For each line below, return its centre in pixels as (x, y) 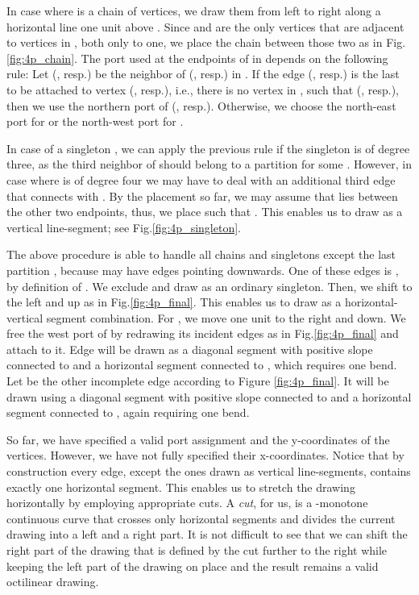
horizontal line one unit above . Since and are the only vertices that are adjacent (205, 26)
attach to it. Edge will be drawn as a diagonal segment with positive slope (190, 349)
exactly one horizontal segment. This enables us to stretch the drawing (181, 487)
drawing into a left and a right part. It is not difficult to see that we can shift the (207, 534)
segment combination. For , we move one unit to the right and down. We (226, 317)
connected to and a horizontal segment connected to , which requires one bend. (202, 365)
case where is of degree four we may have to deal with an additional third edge (201, 179)
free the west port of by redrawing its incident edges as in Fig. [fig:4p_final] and (203, 333)
